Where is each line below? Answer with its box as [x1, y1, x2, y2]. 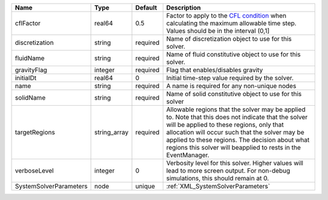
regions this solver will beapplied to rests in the [166, 143, 301, 151]
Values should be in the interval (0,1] [166, 27, 270, 35]
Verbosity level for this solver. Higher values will [166, 159, 304, 167]
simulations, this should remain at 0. [166, 174, 270, 182]
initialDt [15, 74, 36, 82]
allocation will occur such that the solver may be [166, 128, 305, 136]
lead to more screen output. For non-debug [166, 167, 291, 174]
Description [166, 4, 201, 12]
